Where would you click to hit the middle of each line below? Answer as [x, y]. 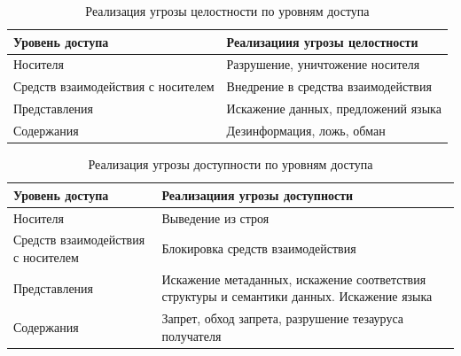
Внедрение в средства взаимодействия [329, 86]
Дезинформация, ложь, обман [306, 130]
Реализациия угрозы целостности [322, 41]
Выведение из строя [215, 217]
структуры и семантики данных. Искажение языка [297, 296]
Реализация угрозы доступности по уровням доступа [230, 164]
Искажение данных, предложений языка [334, 108]
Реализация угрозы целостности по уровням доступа [227, 11]
